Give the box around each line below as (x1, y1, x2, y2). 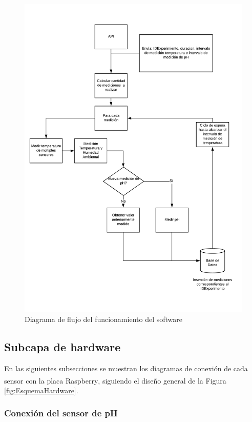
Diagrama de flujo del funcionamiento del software (25, 314, 182, 325)
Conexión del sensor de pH (4, 407, 118, 419)
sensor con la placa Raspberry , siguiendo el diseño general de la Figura (4, 375, 226, 386)
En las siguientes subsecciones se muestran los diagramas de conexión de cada (4, 363, 248, 373)
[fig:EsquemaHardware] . (4, 385, 78, 395)
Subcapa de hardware (4, 339, 121, 355)
